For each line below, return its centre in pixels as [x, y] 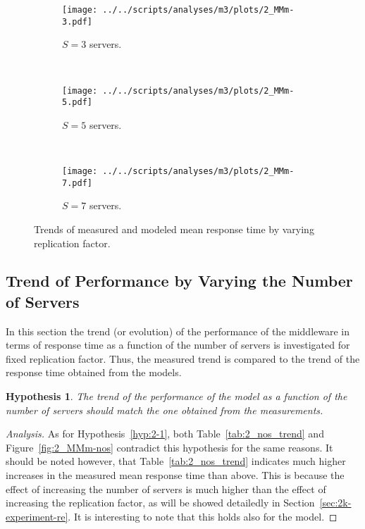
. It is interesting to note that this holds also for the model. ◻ [203, 516]
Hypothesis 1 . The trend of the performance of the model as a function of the [177, 396]
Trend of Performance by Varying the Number [179, 281]
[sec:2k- [335, 503]
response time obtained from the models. [94, 372]
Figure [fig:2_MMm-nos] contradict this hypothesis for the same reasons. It [169, 447]
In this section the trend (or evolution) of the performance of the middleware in [178, 331]
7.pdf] [77, 183]
